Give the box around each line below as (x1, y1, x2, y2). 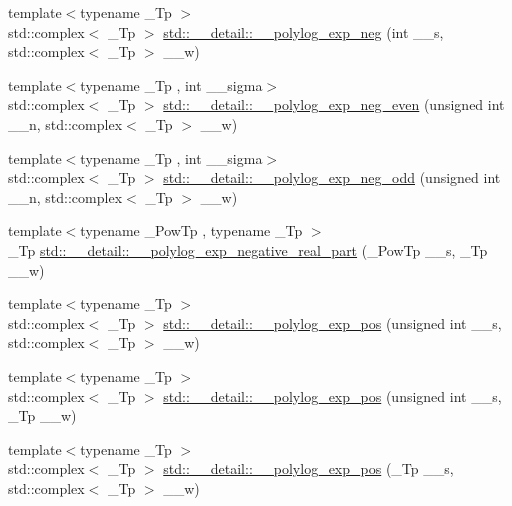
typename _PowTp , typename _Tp (80, 220, 303, 241)
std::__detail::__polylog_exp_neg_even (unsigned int (163, 94, 505, 115)
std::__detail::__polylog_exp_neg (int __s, (163, 21, 444, 42)
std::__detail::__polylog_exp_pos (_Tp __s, (163, 458, 454, 479)
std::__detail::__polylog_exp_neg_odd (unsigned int (163, 167, 501, 188)
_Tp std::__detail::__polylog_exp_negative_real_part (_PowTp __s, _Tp (8, 239, 488, 260)
